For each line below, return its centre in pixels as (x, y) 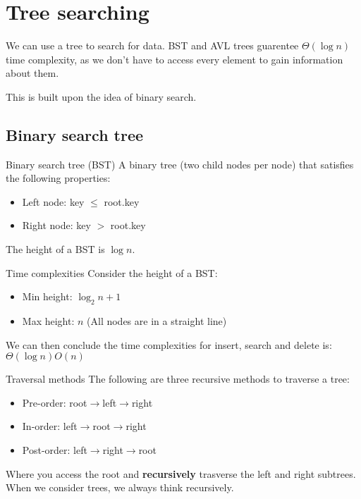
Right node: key (56, 225)
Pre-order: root (55, 402)
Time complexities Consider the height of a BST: (112, 272)
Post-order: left (55, 450)
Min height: (47, 296)
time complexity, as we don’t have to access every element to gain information (175, 59)
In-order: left (50, 426)
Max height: (48, 321)
